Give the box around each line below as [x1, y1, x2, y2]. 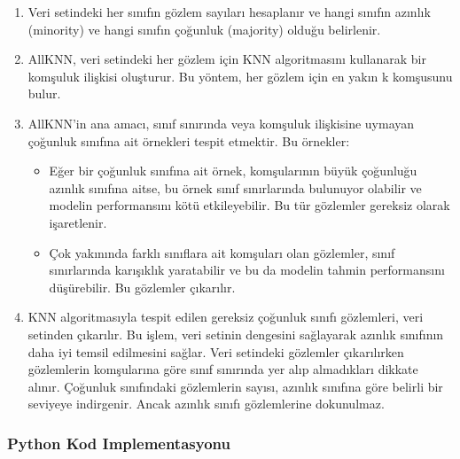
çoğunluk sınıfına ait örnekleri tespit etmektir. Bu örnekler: [27, 131, 350, 150]
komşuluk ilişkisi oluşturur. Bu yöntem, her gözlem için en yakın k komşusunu [27, 66, 453, 85]
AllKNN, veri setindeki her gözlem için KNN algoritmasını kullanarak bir [27, 50, 426, 68]
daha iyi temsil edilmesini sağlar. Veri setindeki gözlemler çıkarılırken [27, 342, 404, 361]
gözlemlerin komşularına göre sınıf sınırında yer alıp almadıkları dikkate [27, 360, 418, 378]
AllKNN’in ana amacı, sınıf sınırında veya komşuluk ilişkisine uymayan [27, 113, 415, 132]
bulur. [27, 84, 61, 103]
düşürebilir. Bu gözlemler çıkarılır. [49, 277, 236, 296]
